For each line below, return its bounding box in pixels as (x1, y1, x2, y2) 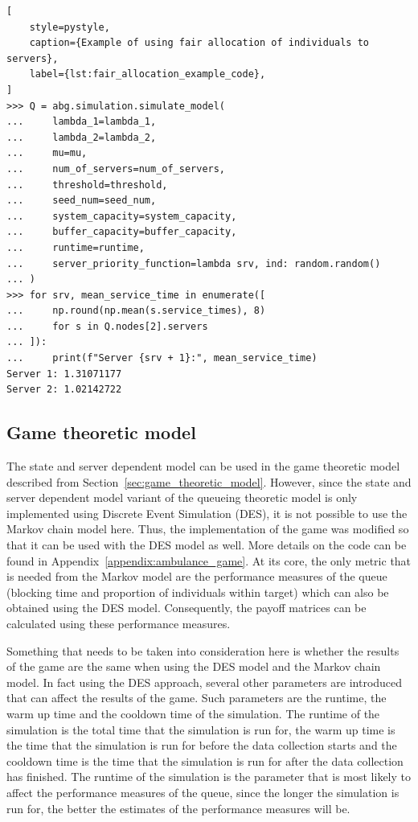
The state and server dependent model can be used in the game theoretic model (6, 458, 400, 475)
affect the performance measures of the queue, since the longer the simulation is (6, 783, 400, 800)
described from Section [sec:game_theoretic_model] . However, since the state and (6, 473, 412, 490)
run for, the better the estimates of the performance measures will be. (6, 799, 350, 816)
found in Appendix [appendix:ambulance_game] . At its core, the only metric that (6, 552, 412, 569)
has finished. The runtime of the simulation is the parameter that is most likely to (6, 768, 412, 785)
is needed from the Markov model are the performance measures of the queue (6, 568, 387, 585)
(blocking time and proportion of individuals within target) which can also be (6, 583, 389, 600)
